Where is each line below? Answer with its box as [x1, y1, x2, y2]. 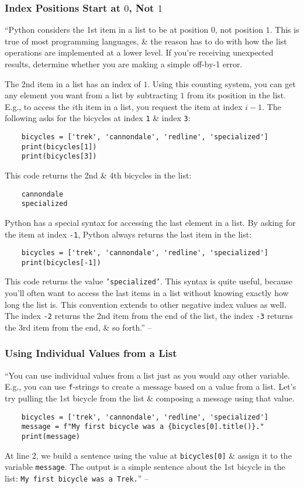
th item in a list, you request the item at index [75, 100, 243, 112]
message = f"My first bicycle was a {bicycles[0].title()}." [21, 422, 264, 431]
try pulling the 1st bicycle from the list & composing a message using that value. [5, 392, 295, 404]
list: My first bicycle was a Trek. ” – [5, 472, 149, 484]
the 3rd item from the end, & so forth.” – [5, 321, 152, 333]
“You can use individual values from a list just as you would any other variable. [5, 369, 290, 381]
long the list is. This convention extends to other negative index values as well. [5, 298, 286, 310]
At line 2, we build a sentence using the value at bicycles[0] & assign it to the [5, 449, 292, 461]
